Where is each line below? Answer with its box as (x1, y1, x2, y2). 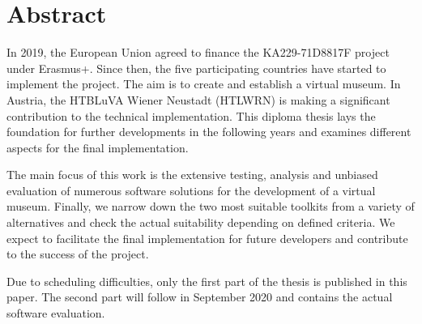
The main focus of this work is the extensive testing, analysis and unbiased (6, 166, 378, 183)
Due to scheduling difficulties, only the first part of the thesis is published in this (6, 272, 407, 289)
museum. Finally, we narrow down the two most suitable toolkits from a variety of (6, 198, 415, 215)
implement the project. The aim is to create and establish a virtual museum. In (6, 75, 401, 92)
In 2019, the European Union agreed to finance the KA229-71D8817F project (6, 44, 390, 61)
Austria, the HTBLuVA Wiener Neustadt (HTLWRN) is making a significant (6, 91, 390, 108)
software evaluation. (6, 305, 105, 322)
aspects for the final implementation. (6, 139, 189, 156)
